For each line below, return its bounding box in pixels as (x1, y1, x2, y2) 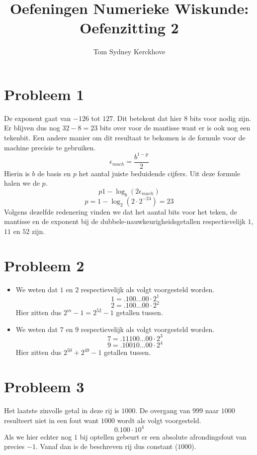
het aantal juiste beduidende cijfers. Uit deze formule (79, 168, 241, 178)
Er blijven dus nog (4, 122, 60, 133)
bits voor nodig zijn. (189, 113, 252, 123)
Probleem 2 (4, 255, 85, 275)
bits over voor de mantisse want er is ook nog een (99, 122, 251, 133)
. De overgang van (135, 405, 190, 416)
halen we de (4, 178, 40, 188)
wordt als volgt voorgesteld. (117, 415, 201, 425)
